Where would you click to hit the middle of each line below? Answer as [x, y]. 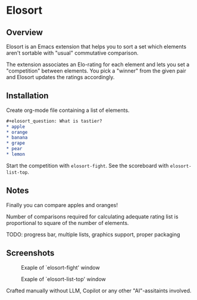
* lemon [16, 154]
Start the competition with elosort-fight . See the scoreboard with [87, 165]
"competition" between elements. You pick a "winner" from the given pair [96, 71]
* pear [14, 149]
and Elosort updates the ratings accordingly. [60, 77]
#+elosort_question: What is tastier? [54, 121]
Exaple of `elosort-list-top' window [63, 279]
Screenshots [30, 253]
